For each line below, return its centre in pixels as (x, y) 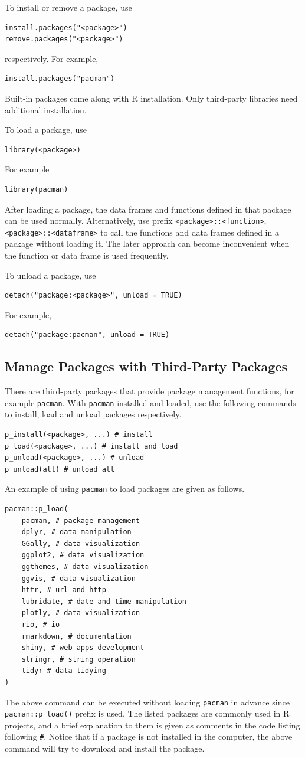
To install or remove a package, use (68, 7)
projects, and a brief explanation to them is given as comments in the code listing (152, 725)
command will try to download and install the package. (105, 748)
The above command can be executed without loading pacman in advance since (147, 702)
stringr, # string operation (78, 659)
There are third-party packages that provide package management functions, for (150, 391)
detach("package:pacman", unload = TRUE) (87, 335)
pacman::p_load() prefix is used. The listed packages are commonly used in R (147, 713)
